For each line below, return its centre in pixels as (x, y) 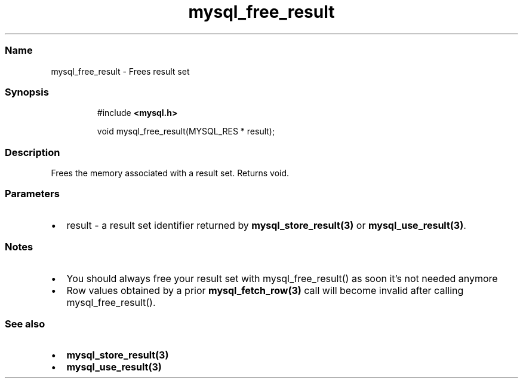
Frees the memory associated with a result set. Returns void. (170, 173)
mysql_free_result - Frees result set (120, 71)
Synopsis (27, 92)
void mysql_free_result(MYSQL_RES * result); (186, 131)
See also (25, 324)
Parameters (32, 194)
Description (33, 152)
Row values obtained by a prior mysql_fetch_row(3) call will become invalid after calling (265, 290)
